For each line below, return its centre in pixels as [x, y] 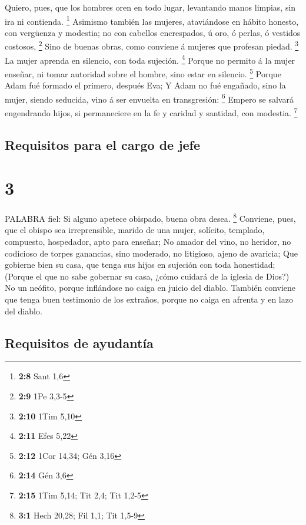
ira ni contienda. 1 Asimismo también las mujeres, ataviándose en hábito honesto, [152, 20]
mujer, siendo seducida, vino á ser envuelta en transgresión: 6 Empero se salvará [149, 98]
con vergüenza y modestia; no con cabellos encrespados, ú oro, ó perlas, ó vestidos [153, 32]
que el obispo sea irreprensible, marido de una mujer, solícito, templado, [135, 230]
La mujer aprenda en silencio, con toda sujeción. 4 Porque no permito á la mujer [150, 59]
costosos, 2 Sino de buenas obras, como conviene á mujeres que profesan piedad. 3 [152, 45]
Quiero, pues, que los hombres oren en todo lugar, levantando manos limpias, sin [150, 7]
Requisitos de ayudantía [79, 342]
